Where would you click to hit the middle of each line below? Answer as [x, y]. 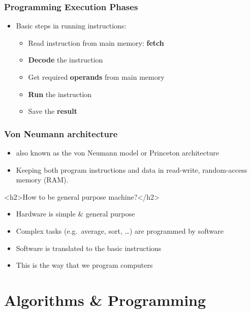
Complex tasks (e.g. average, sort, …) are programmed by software [120, 230]
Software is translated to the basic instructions [89, 248]
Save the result [53, 111]
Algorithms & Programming [105, 300]
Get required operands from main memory [96, 77]
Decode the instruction [66, 60]
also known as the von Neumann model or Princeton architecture [117, 152]
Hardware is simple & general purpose [75, 214]
